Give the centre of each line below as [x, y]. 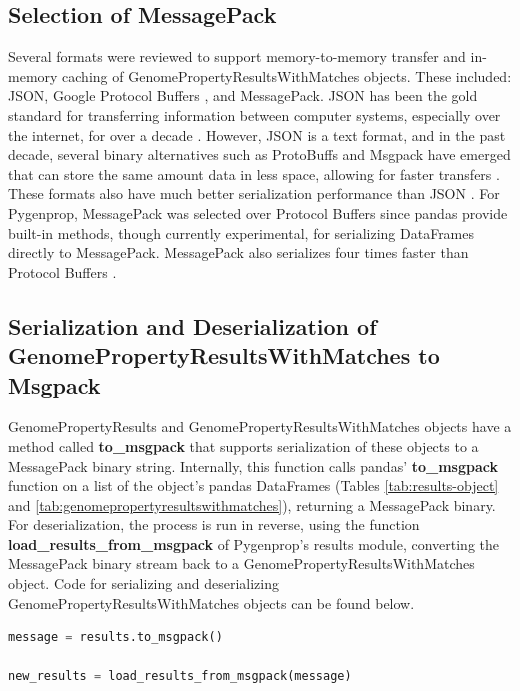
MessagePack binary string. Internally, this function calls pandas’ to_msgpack [253, 465]
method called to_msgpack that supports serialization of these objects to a [243, 445]
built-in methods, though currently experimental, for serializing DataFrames [241, 232]
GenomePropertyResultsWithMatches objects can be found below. [211, 602]
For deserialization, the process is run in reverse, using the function [214, 524]
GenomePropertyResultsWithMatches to [224, 355]
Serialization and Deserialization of [192, 325]
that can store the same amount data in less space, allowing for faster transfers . [254, 173]
